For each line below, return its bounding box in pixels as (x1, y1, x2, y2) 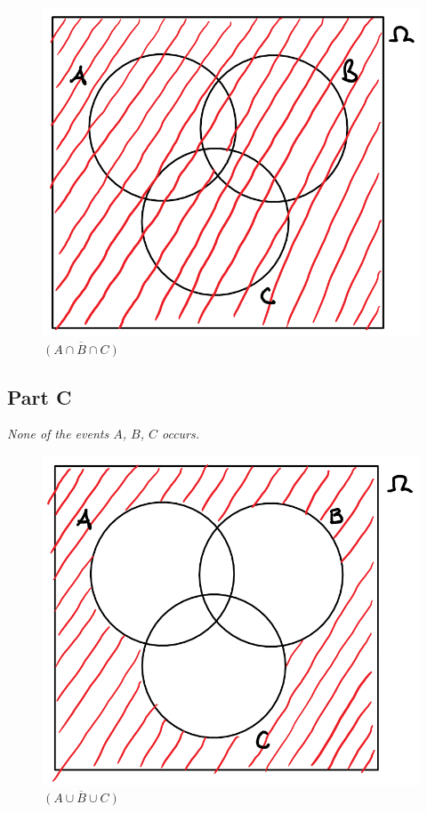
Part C (7, 382, 72, 410)
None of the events (7, 424, 109, 443)
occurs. (161, 424, 200, 443)
